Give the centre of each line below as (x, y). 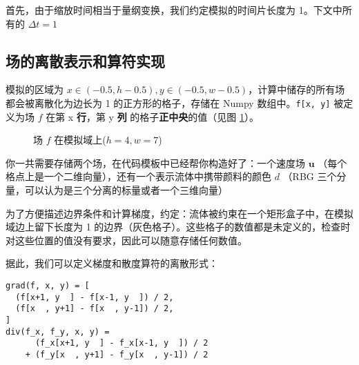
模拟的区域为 (35, 89)
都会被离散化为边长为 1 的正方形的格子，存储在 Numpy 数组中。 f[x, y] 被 (175, 102)
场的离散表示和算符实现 (85, 60)
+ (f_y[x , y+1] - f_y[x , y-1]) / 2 (117, 354)
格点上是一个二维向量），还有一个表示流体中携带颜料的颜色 (138, 176)
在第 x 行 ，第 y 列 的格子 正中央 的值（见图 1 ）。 (152, 116)
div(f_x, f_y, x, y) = (58, 332)
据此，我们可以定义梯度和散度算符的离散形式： (112, 263)
